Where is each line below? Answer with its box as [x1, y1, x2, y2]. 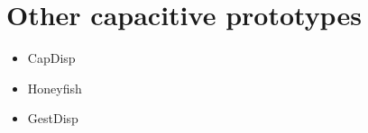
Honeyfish [27, 78, 82, 97]
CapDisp [27, 49, 76, 67]
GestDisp [27, 109, 78, 128]
